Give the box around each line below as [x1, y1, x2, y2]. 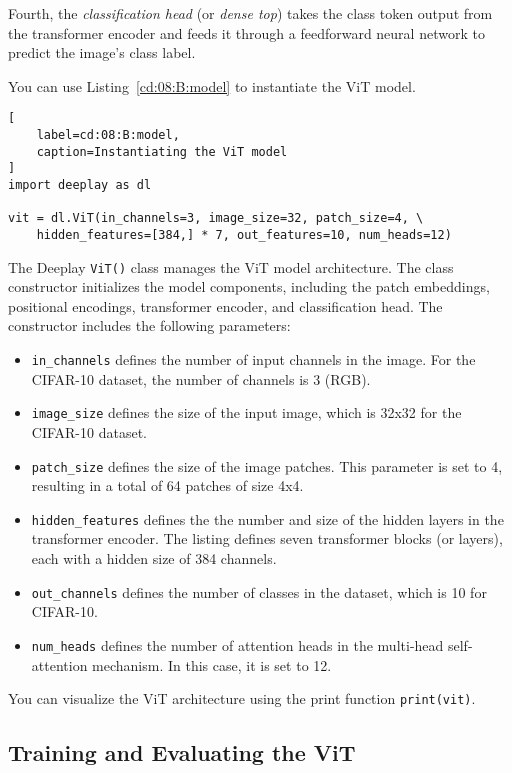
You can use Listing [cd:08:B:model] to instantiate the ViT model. [8, 75, 416, 96]
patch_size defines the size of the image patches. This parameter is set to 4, [31, 455, 503, 476]
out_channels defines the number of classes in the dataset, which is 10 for [31, 581, 487, 602]
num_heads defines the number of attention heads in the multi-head [31, 634, 444, 655]
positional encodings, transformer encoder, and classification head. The [8, 295, 443, 316]
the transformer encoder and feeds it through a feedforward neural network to [8, 22, 485, 43]
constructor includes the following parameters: [8, 315, 291, 336]
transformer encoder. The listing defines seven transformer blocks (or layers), [31, 528, 503, 549]
